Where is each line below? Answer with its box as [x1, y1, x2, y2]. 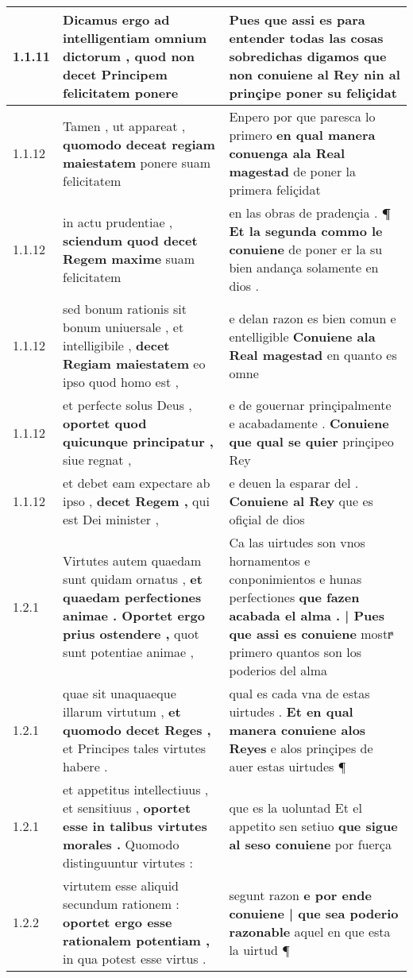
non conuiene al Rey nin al [229, 65, 400, 83]
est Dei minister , [63, 510, 159, 528]
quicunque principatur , [63, 432, 214, 450]
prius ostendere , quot [63, 624, 199, 643]
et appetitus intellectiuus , [63, 780, 209, 798]
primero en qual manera [229, 126, 376, 144]
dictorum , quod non [63, 47, 195, 65]
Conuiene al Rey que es [229, 492, 373, 510]
